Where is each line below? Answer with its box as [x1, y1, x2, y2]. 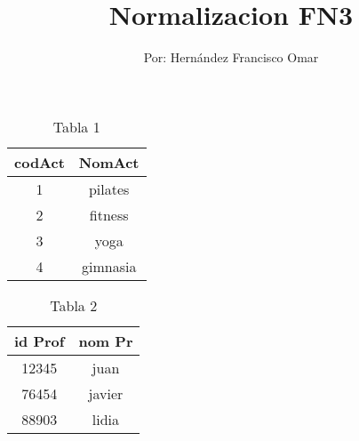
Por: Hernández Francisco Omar [143, 48, 319, 67]
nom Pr [78, 330, 133, 351]
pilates [88, 178, 130, 199]
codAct [14, 151, 65, 172]
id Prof [14, 330, 65, 351]
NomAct [78, 151, 140, 172]
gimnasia [81, 255, 137, 277]
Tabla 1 [52, 116, 100, 137]
